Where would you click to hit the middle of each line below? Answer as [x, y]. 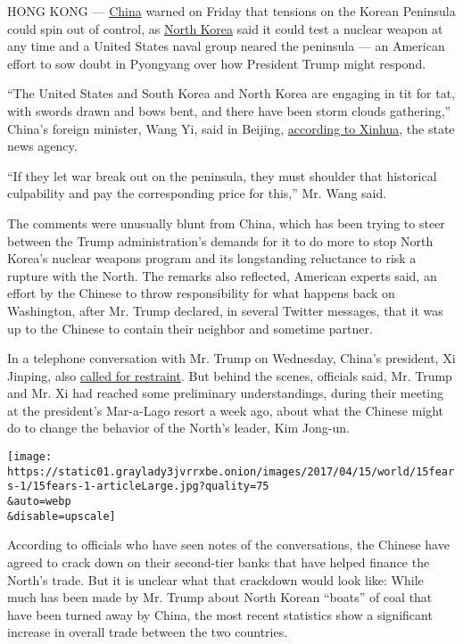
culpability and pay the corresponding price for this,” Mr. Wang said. [197, 193]
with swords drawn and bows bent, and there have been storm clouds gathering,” [229, 110]
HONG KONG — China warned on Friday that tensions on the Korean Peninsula [231, 11]
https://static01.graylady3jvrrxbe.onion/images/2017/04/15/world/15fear [231, 471]
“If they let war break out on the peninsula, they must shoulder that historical [222, 175]
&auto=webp [39, 502]
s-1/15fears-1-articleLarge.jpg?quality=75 [138, 487]
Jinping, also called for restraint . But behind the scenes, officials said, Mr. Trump [230, 375]
